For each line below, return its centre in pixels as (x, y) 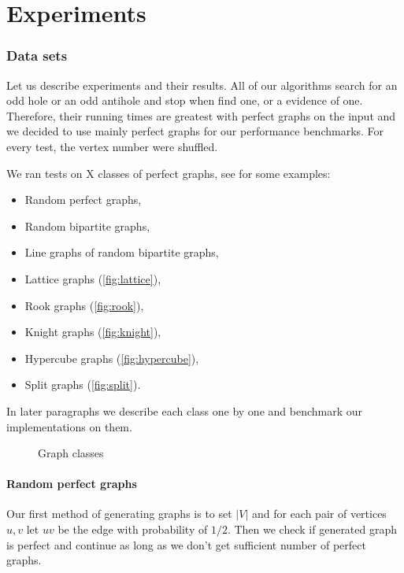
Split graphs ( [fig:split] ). (83, 384)
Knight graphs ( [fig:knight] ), (93, 332)
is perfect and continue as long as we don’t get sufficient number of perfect (186, 544)
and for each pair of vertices (319, 514)
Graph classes (71, 453)
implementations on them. (69, 426)
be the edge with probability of (133, 529)
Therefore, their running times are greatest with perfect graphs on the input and (201, 115)
